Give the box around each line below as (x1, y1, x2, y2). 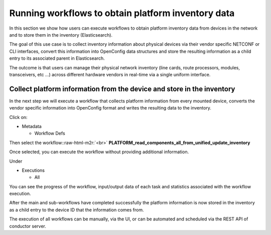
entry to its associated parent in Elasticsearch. (9, 55, 105, 61)
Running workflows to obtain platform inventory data (9, 8, 235, 19)
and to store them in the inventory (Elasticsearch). (9, 32, 113, 38)
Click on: (9, 114, 28, 120)
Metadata (22, 123, 42, 129)
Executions (22, 167, 45, 173)
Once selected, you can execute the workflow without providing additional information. (9, 149, 189, 155)
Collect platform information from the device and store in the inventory (9, 84, 235, 93)
